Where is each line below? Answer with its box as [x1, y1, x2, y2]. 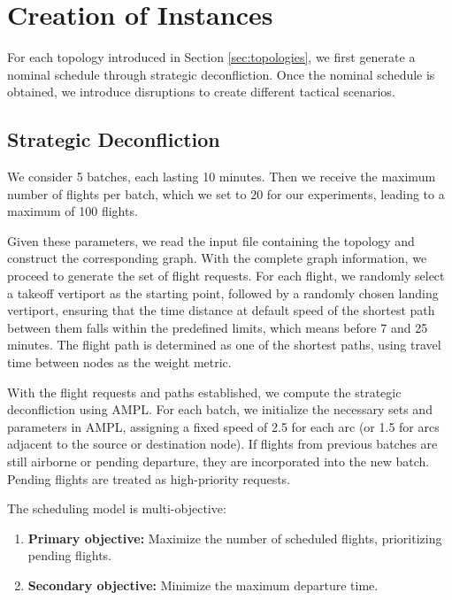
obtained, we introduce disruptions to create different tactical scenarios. [7, 82, 395, 101]
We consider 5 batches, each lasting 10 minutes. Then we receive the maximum [7, 167, 436, 186]
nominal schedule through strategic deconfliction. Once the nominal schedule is [7, 65, 435, 83]
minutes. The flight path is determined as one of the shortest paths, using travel [7, 335, 441, 354]
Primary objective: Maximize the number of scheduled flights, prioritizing [27, 528, 442, 547]
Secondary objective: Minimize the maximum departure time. [27, 575, 379, 594]
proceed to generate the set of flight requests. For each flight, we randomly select [7, 266, 445, 285]
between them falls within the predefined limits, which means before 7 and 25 [7, 318, 428, 336]
